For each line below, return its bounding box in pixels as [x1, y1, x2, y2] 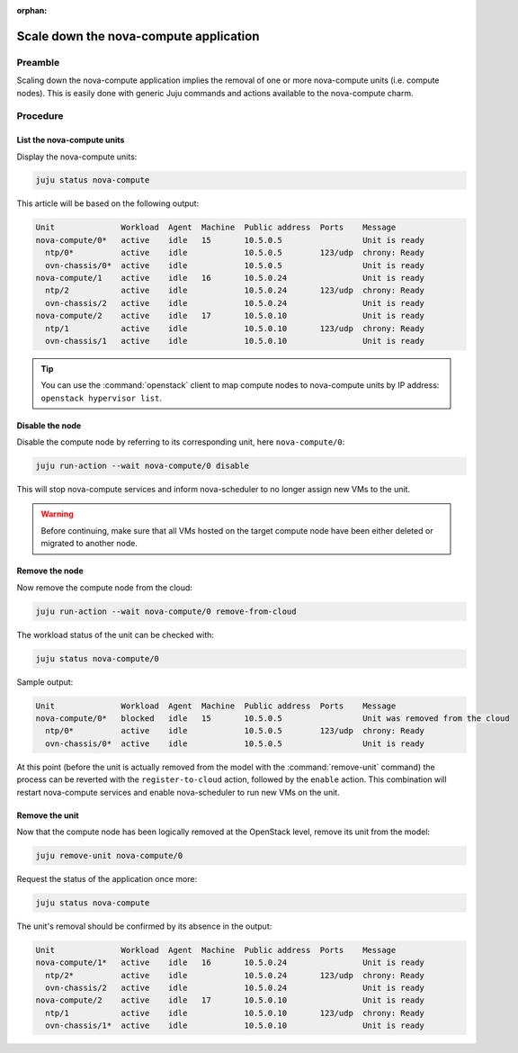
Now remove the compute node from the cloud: [16, 581, 193, 593]
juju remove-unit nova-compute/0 [35, 850, 183, 860]
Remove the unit [16, 810, 80, 821]
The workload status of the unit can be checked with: [16, 629, 215, 640]
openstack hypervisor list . [40, 392, 162, 403]
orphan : [16, 5, 48, 15]
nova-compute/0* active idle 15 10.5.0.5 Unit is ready [35, 235, 424, 245]
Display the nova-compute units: [16, 151, 138, 162]
